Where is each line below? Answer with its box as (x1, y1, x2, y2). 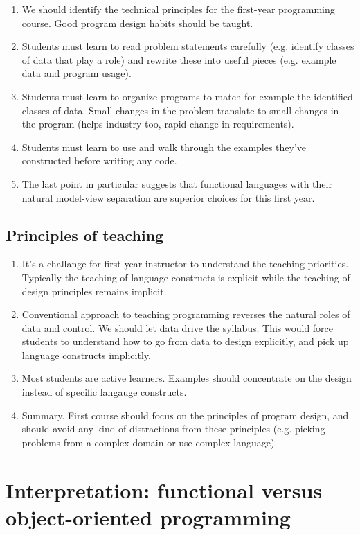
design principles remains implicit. (21, 283, 167, 298)
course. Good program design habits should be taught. (21, 15, 253, 30)
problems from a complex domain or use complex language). (21, 435, 278, 449)
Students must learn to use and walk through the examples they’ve (21, 139, 307, 154)
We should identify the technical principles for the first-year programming (21, 2, 335, 16)
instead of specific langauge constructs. (21, 385, 187, 399)
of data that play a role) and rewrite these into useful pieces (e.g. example (21, 52, 336, 67)
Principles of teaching (6, 224, 164, 245)
